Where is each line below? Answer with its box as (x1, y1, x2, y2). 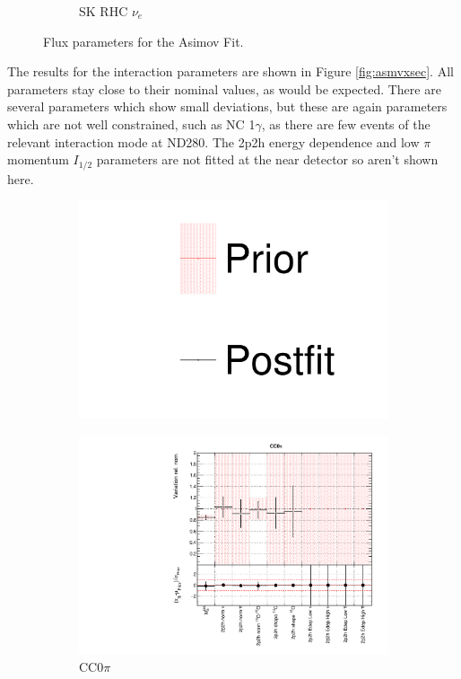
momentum (7, 150, 69, 169)
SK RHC (79, 2, 128, 20)
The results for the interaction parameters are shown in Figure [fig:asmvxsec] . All (7, 62, 454, 81)
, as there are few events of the (261, 114, 431, 133)
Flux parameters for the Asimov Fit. (43, 31, 244, 50)
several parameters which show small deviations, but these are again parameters (7, 97, 448, 116)
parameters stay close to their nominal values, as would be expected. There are (7, 79, 441, 98)
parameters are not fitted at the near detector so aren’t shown (96, 150, 439, 169)
